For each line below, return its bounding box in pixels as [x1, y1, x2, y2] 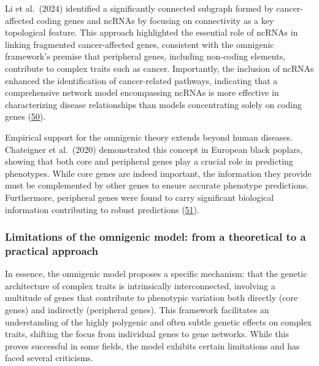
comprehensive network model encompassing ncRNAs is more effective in [5, 86, 279, 99]
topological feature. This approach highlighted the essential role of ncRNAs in [5, 26, 298, 39]
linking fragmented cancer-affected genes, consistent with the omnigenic [5, 37, 274, 50]
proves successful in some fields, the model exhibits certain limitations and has [5, 339, 300, 352]
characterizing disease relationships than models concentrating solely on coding [5, 98, 302, 111]
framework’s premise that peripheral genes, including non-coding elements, [5, 50, 286, 63]
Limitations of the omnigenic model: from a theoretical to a [5, 229, 306, 244]
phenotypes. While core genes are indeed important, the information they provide [5, 166, 312, 179]
